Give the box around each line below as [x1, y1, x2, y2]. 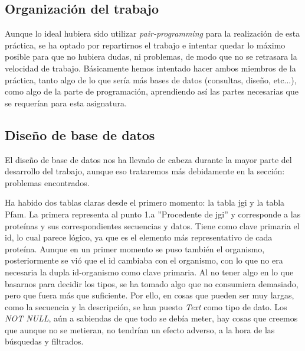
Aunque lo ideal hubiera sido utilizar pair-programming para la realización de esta [5, 27, 300, 40]
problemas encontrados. [5, 176, 90, 188]
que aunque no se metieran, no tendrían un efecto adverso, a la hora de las [5, 323, 275, 336]
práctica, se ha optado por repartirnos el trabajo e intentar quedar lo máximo [5, 38, 286, 51]
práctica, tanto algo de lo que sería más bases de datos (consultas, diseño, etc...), [5, 73, 297, 86]
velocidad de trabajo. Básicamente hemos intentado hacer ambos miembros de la [5, 61, 296, 74]
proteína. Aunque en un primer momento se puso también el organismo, [5, 242, 265, 255]
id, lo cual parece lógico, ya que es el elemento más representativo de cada [5, 231, 273, 243]
